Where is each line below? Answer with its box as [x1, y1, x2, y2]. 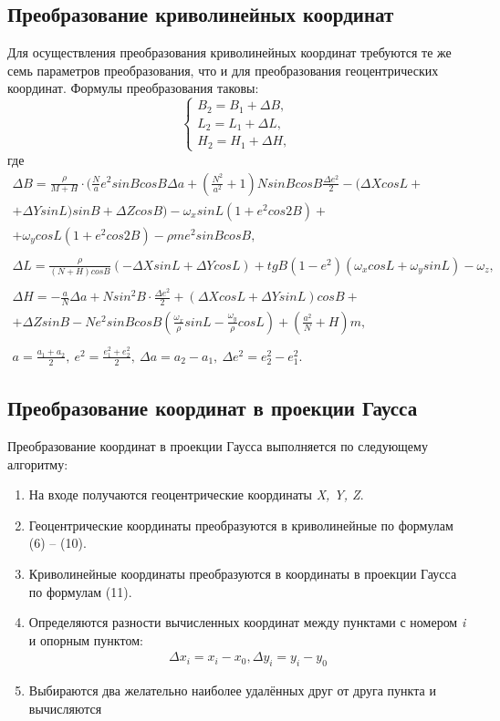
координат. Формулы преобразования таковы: [7, 78, 259, 98]
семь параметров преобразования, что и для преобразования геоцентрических [7, 60, 439, 79]
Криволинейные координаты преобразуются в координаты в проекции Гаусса [28, 563, 457, 582]
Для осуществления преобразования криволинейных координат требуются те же [7, 43, 452, 62]
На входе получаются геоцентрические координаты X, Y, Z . [28, 485, 364, 504]
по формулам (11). [28, 582, 132, 601]
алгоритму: [7, 454, 68, 473]
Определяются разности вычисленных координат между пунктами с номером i [28, 613, 466, 632]
